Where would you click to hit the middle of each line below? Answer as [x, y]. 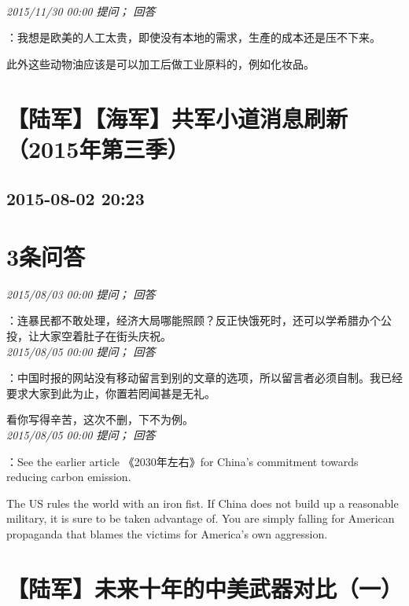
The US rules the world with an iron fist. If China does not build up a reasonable [203, 503]
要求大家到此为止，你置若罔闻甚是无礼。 [111, 393]
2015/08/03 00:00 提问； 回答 [81, 294]
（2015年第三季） [98, 148]
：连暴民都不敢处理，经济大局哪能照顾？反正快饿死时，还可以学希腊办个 [193, 320]
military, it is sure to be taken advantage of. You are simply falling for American [201, 518]
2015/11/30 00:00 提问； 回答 [81, 11]
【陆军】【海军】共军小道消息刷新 [177, 118]
